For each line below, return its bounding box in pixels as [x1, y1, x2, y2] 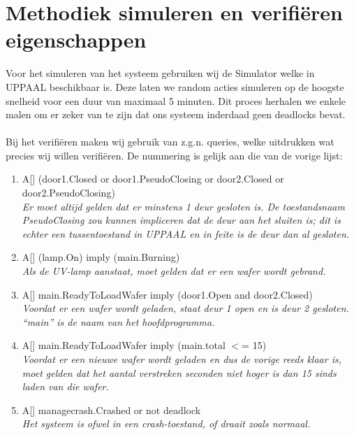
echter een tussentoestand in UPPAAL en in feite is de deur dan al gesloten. [22, 226, 350, 241]
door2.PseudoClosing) [22, 185, 115, 200]
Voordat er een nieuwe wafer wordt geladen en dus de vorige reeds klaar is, [22, 352, 341, 366]
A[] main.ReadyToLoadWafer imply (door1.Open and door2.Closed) [22, 287, 313, 301]
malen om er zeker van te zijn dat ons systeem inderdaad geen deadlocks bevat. [6, 107, 346, 122]
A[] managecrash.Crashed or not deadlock [22, 402, 201, 417]
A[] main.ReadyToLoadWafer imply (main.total [22, 338, 226, 352]
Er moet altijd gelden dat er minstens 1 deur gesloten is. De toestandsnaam [22, 199, 345, 213]
